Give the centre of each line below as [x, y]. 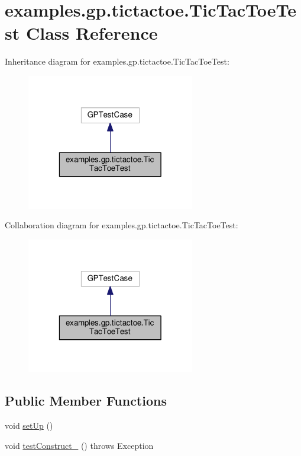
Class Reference [92, 33]
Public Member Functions [86, 401]
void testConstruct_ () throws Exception [79, 445]
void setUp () [29, 425]
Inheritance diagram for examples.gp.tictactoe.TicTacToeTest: [117, 61]
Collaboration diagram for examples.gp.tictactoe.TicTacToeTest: [122, 225]
